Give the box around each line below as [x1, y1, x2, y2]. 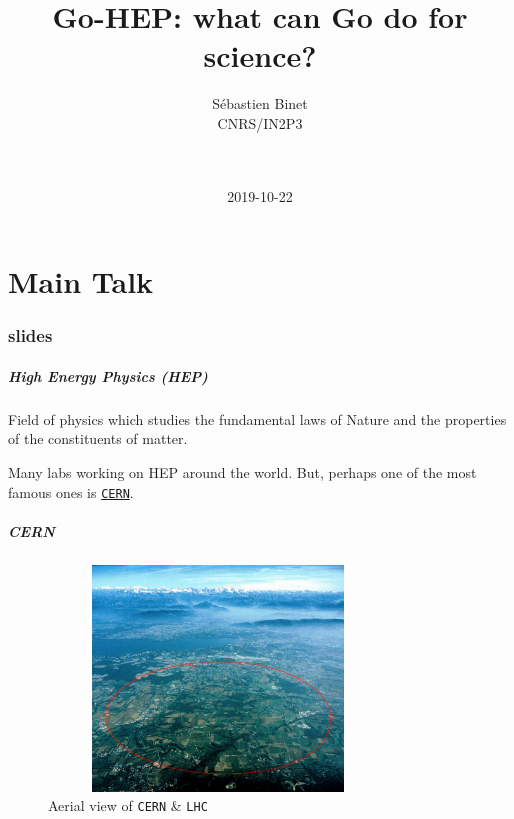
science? [203, 35, 317, 76]
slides [8, 323, 53, 348]
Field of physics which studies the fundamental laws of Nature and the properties [8, 408, 507, 429]
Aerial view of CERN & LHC [48, 795, 208, 816]
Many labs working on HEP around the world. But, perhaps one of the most [8, 462, 477, 483]
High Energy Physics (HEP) [8, 365, 208, 386]
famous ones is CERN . [8, 481, 134, 502]
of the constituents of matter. [8, 428, 188, 449]
